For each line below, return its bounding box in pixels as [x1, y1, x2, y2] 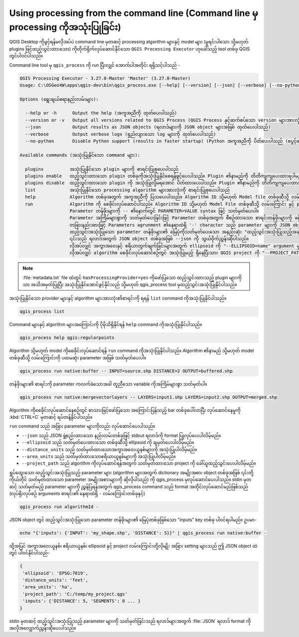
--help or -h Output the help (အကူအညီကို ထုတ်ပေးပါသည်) [25, 110, 177, 116]
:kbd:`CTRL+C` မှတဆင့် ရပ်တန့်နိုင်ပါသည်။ [9, 414, 93, 420]
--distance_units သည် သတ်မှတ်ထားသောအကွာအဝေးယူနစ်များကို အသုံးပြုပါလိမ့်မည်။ [21, 446, 197, 452]
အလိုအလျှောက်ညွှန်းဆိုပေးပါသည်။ [9, 625, 76, 631]
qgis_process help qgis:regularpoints [19, 335, 115, 340]
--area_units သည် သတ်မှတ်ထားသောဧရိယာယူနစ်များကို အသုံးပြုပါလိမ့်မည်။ [21, 453, 176, 459]
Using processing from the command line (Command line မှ [9, 7, 259, 18]
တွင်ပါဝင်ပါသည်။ [9, 53, 43, 59]
